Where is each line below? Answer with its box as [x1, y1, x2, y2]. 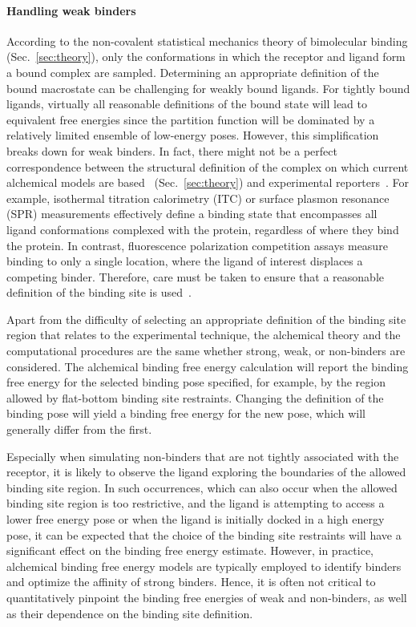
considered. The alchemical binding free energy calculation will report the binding [6, 358, 409, 374]
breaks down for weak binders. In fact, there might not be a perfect [6, 142, 337, 159]
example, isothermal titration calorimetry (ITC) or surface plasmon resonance [6, 189, 390, 206]
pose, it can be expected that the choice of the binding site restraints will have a [6, 526, 402, 543]
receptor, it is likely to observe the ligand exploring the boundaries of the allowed [6, 463, 406, 480]
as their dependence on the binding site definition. [6, 605, 253, 621]
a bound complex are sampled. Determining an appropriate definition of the [6, 63, 379, 80]
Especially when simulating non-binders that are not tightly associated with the [6, 447, 399, 464]
